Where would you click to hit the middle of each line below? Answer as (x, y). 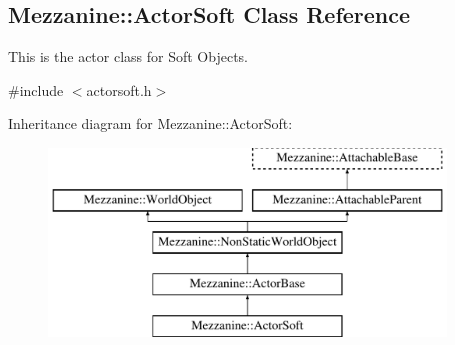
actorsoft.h (119, 89)
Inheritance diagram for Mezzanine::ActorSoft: (150, 123)
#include (36, 89)
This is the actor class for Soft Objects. (128, 56)
